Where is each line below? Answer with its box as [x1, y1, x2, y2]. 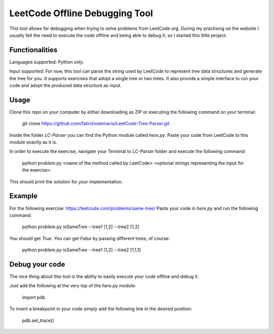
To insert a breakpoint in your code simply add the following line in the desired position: [9, 306, 192, 312]
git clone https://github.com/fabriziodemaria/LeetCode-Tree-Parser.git [22, 121, 170, 127]
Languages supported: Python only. [9, 59, 84, 65]
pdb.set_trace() [22, 317, 54, 323]
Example [9, 192, 38, 200]
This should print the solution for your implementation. [9, 178, 123, 184]
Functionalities [9, 46, 58, 54]
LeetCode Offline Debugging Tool [9, 8, 153, 19]
